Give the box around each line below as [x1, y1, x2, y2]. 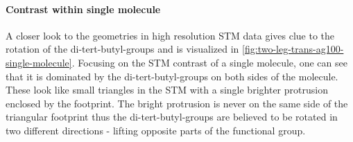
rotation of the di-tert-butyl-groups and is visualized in [6, 42, 239, 56]
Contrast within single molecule [6, 1, 161, 16]
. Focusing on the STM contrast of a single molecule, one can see [71, 55, 347, 69]
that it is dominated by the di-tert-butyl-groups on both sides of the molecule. [6, 69, 338, 83]
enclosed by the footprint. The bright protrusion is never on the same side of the [6, 96, 348, 110]
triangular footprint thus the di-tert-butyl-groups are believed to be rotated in [6, 109, 338, 124]
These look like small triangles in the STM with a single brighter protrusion [6, 82, 328, 97]
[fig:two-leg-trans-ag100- [242, 42, 344, 56]
